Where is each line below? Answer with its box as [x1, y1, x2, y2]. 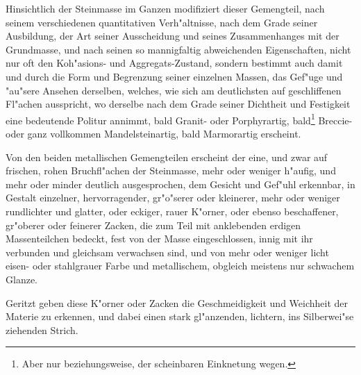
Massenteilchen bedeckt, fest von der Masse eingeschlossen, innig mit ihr [6, 231, 313, 246]
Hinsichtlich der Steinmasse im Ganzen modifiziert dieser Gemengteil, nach [6, 1, 325, 15]
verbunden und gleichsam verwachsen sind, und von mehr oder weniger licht [6, 244, 329, 259]
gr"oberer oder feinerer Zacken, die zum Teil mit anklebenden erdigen [6, 217, 301, 232]
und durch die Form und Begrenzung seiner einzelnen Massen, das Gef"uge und [6, 69, 343, 83]
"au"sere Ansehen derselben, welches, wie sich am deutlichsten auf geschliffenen [6, 83, 342, 97]
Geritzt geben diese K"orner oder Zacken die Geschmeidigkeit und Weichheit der [6, 295, 349, 310]
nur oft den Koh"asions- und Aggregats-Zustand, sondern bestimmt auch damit [6, 56, 343, 70]
